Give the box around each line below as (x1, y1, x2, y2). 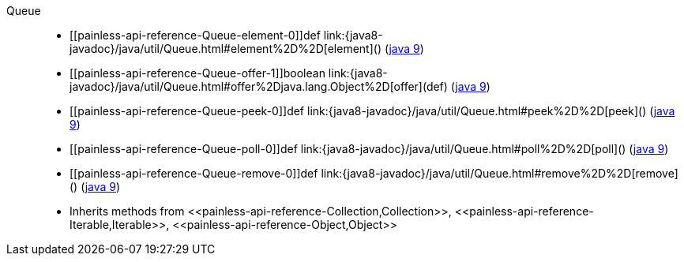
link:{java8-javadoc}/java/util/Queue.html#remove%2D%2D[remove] (321, 167, 678, 180)
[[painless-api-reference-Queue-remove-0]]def (70, 167, 318, 180)
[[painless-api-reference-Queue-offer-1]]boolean (70, 66, 325, 80)
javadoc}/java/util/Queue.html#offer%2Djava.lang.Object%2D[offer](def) (70, 80, 448, 93)
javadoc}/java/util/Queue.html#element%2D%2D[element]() (70, 42, 381, 55)
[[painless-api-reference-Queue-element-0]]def (70, 28, 321, 42)
